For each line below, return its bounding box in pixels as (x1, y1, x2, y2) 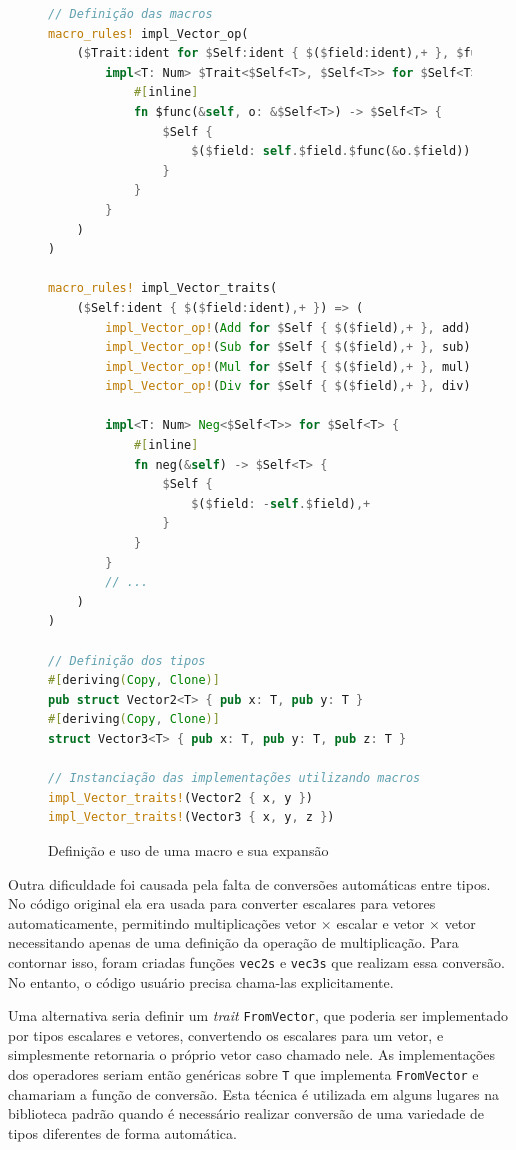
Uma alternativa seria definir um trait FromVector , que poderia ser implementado (8, 1005, 509, 1026)
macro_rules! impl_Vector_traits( (48, 281, 278, 296)
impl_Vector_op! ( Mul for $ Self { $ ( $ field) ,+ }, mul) (105, 359, 471, 374)
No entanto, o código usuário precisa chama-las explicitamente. (8, 971, 394, 992)
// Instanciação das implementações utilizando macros (48, 771, 421, 786)
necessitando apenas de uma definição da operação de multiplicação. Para (8, 932, 459, 953)
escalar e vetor (336, 912, 425, 933)
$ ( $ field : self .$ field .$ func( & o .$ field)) (191, 144, 471, 159)
